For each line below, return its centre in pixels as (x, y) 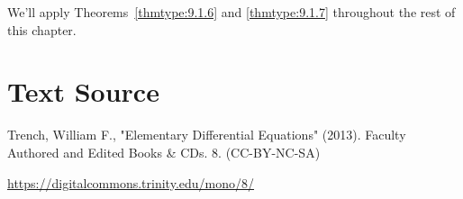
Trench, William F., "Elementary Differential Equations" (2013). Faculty (207, 135)
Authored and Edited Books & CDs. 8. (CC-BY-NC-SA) (164, 152)
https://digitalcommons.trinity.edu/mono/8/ (131, 182)
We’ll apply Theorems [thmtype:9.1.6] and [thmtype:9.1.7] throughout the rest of (231, 12)
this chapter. (42, 29)
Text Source (83, 91)
